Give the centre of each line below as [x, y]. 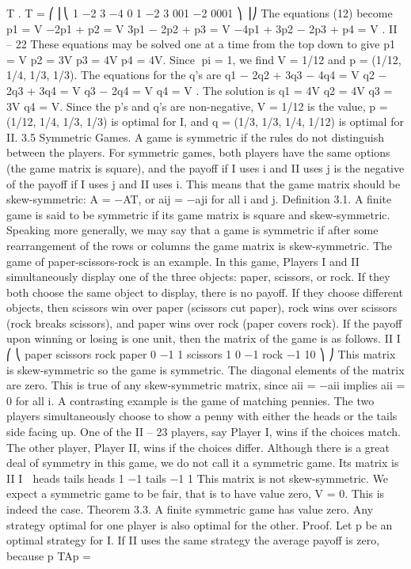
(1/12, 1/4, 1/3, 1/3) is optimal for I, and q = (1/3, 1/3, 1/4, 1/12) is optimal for [205, 121]
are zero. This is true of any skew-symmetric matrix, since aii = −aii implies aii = [206, 385]
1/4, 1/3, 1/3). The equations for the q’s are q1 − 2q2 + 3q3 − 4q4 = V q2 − [197, 75]
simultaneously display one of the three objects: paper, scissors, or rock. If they [198, 277]
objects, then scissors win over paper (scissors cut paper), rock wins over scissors [202, 307]
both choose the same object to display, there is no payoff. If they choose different [205, 292]
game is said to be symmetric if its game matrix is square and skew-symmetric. [198, 214]
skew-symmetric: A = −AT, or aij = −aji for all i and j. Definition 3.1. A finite [199, 199]
